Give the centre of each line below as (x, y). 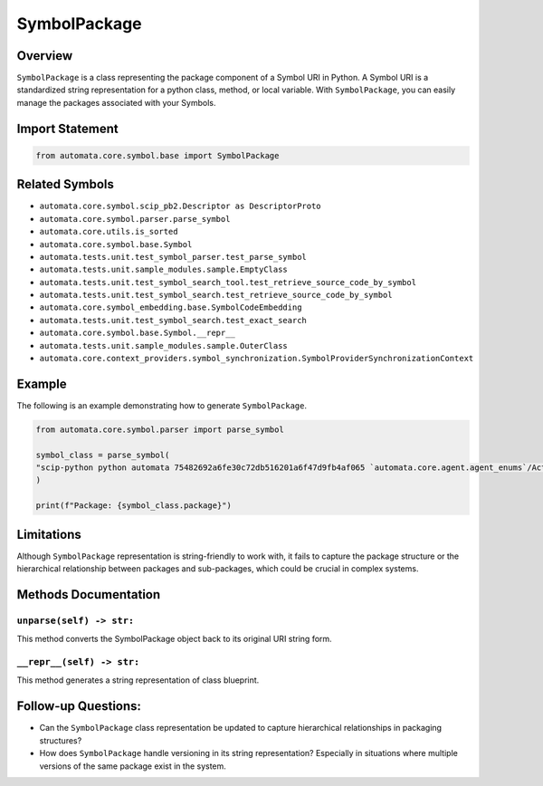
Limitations (49, 534)
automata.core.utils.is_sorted (109, 232)
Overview (45, 56)
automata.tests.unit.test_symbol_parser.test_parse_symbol (173, 257)
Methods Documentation (89, 594)
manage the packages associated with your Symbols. (116, 102)
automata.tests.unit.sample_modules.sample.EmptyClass (164, 270)
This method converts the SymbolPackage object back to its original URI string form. (174, 639)
